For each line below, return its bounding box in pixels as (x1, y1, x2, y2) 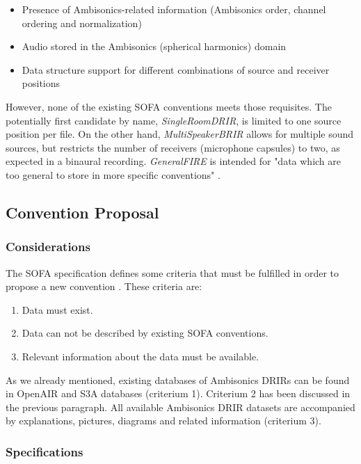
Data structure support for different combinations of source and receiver (22, 62, 330, 77)
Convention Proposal (6, 201, 159, 223)
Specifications (6, 442, 83, 460)
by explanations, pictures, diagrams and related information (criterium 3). (6, 413, 321, 428)
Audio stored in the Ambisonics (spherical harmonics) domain (22, 39, 287, 54)
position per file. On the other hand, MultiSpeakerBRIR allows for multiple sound (6, 127, 354, 141)
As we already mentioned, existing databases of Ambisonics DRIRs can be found (6, 372, 350, 387)
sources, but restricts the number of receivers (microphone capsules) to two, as (6, 140, 340, 154)
